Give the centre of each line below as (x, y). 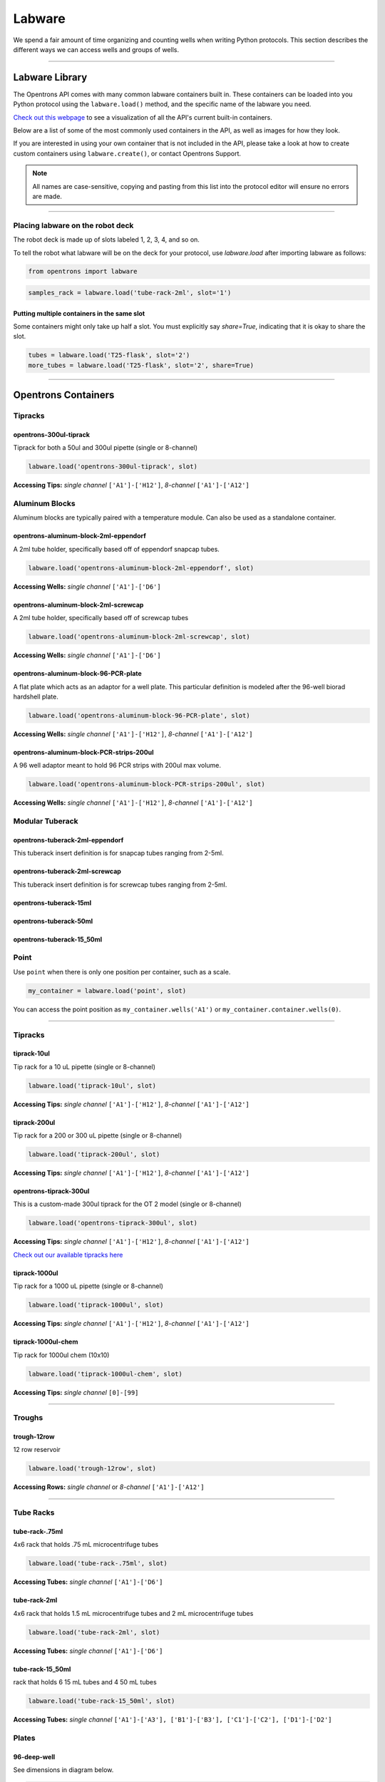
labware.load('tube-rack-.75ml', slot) (98, 1564)
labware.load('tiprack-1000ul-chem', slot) (106, 1374)
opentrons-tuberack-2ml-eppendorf (68, 840)
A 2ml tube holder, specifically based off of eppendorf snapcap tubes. (117, 549)
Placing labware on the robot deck (73, 225)
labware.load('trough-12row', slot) (92, 1469)
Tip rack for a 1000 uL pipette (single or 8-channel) (88, 1286)
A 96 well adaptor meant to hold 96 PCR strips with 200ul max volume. (117, 766)
